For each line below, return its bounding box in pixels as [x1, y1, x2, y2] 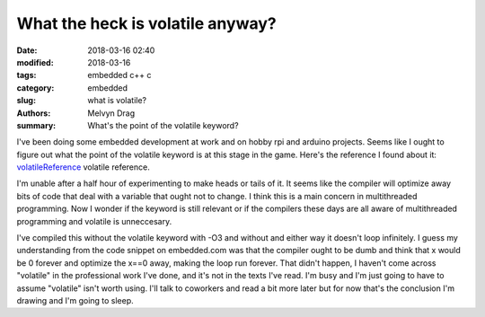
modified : [16, 57, 54, 67]
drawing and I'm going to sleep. [16, 295, 134, 305]
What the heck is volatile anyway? [16, 13, 278, 33]
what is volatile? [87, 95, 147, 106]
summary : [16, 119, 57, 130]
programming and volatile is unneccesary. [16, 216, 172, 226]
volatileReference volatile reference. [16, 162, 150, 172]
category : [16, 82, 55, 93]
